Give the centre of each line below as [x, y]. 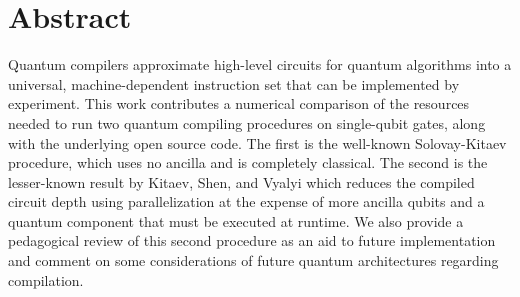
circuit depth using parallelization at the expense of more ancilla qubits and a [246, 201]
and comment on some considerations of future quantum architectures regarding [253, 260]
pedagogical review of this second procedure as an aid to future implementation [252, 240]
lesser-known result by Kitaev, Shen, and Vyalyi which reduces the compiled [241, 181]
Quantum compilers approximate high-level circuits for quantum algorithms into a [260, 64]
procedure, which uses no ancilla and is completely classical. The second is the [248, 162]
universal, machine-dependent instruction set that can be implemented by [234, 83]
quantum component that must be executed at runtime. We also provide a [236, 220]
